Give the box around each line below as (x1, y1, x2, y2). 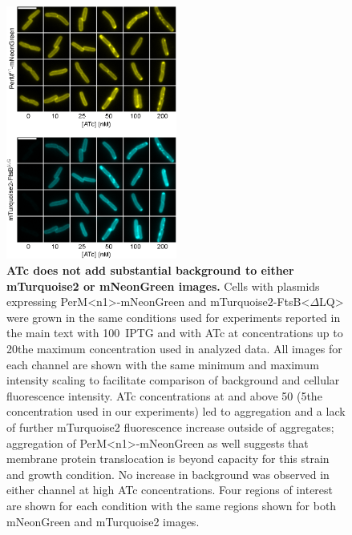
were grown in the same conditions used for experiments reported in (6, 308, 341, 325)
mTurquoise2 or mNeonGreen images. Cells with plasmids (6, 277, 320, 294)
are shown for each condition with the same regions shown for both (6, 497, 337, 513)
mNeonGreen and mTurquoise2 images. (6, 513, 200, 529)
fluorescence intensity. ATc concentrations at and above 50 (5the (6, 387, 322, 404)
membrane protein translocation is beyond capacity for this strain (6, 450, 330, 467)
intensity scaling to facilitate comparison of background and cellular (6, 372, 340, 388)
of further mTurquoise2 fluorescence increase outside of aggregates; (6, 419, 334, 435)
